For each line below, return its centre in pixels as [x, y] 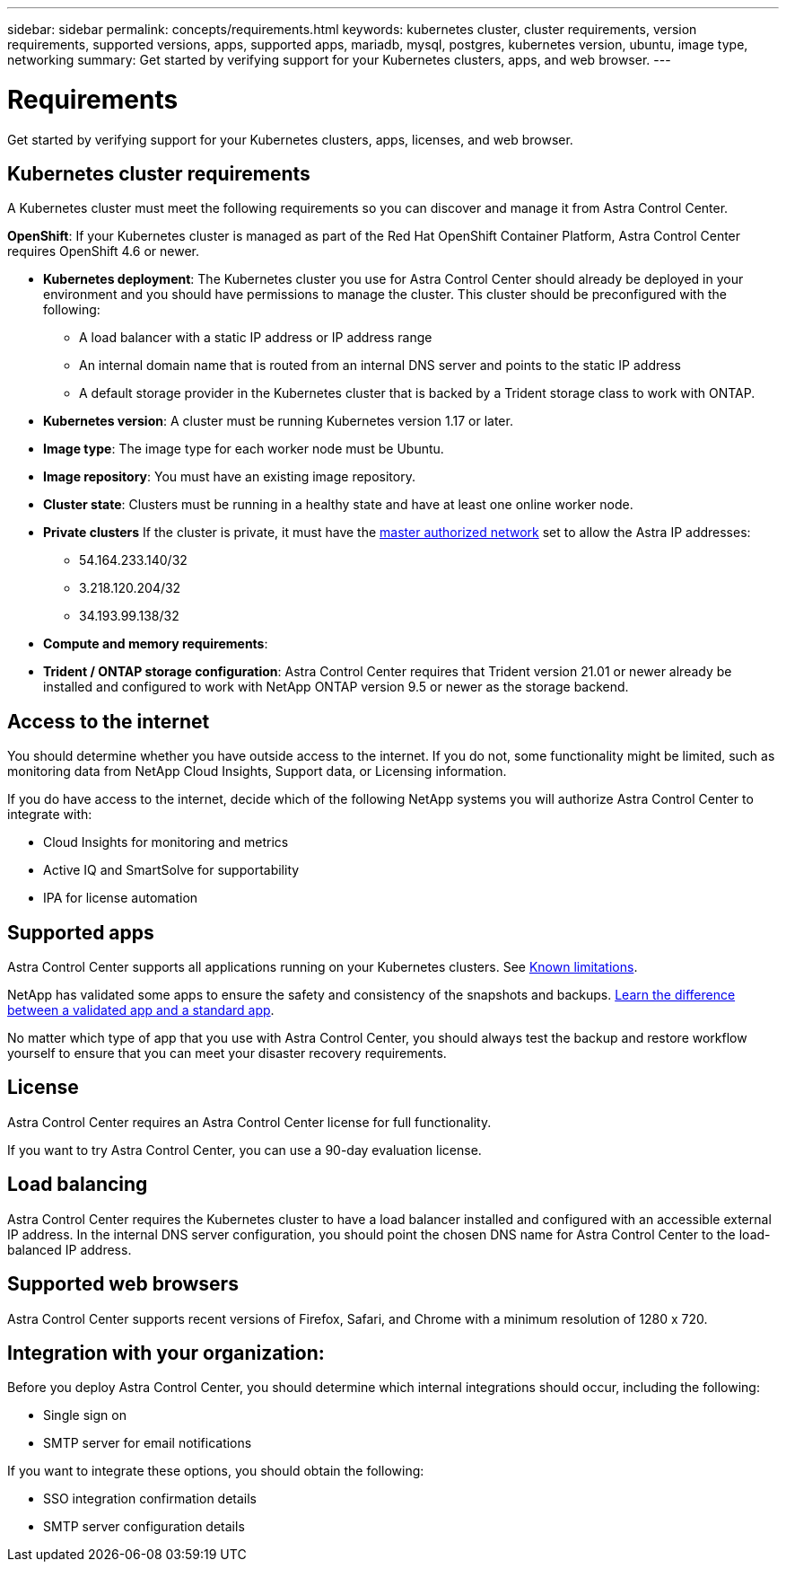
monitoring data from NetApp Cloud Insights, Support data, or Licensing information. [257, 771]
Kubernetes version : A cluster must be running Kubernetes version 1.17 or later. [278, 421]
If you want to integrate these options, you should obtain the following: [216, 1471]
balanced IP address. [70, 1249]
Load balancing [78, 1185]
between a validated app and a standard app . [141, 1010]
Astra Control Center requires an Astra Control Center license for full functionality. [249, 1122]
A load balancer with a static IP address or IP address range [256, 338]
